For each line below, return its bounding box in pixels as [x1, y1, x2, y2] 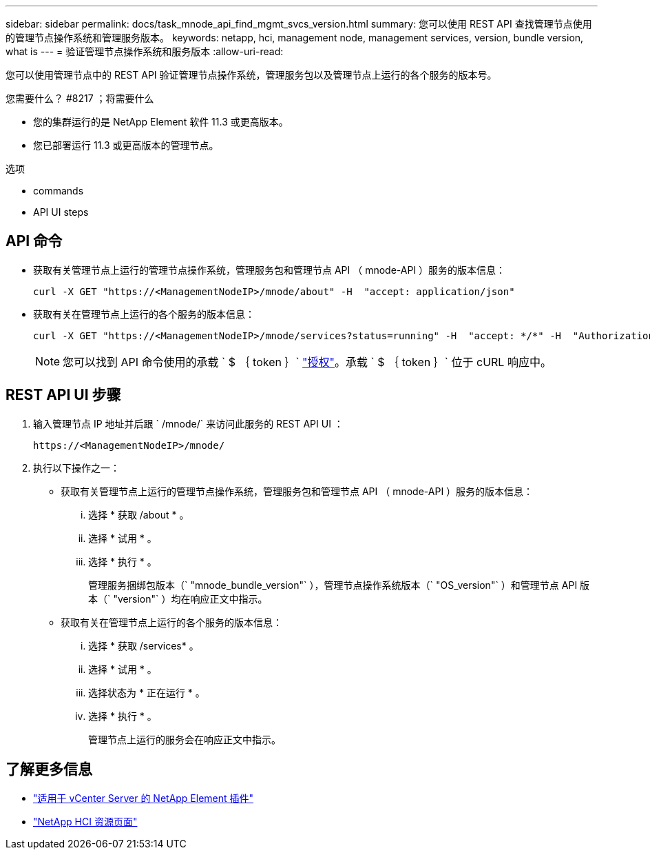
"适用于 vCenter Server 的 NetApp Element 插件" [33, 792, 254, 804]
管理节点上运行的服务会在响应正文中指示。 [88, 733, 281, 745]
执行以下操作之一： [33, 461, 120, 474]
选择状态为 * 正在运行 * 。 [88, 686, 205, 698]
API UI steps [33, 206, 89, 218]
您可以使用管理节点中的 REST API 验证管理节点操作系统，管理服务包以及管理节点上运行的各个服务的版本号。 [6, 69, 497, 81]
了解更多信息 [6, 761, 92, 778]
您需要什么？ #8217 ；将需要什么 [6, 92, 154, 104]
